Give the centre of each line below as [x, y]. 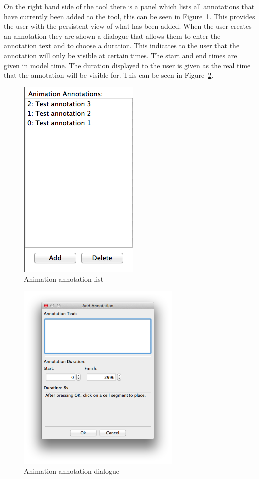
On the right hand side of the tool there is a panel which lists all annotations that [129, 6]
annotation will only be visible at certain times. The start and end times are [121, 55]
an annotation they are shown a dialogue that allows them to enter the [112, 36]
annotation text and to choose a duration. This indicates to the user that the [122, 46]
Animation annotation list [64, 279]
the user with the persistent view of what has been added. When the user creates [128, 26]
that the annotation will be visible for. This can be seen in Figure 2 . [109, 75]
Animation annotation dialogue [71, 470]
